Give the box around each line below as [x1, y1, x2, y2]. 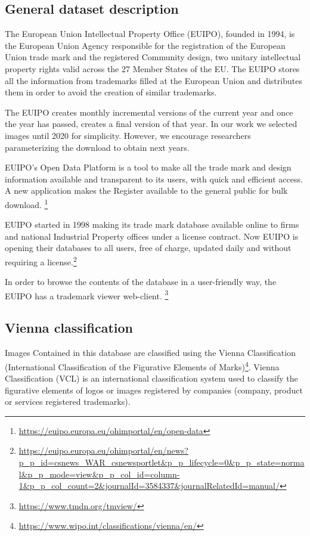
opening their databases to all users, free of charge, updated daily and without [5, 241, 292, 254]
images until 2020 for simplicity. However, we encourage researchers [5, 129, 251, 141]
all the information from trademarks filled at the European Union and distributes [5, 74, 302, 86]
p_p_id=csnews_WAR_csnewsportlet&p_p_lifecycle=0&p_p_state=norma [18, 456, 305, 469]
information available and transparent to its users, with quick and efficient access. [5, 172, 303, 185]
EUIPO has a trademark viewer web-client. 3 [5, 287, 169, 302]
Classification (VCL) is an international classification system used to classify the [5, 372, 298, 385]
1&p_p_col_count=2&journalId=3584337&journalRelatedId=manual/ [18, 479, 280, 492]
